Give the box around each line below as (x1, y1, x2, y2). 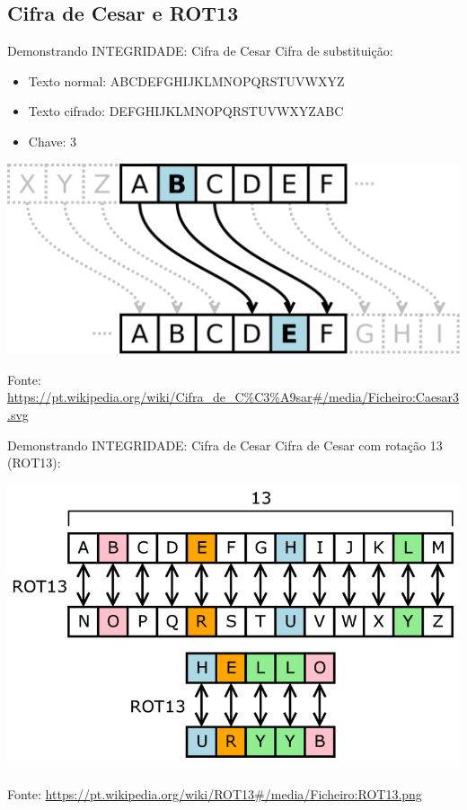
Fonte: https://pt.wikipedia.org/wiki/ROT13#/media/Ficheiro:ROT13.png (7, 784, 422, 803)
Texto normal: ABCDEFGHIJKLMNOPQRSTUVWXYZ (28, 71, 345, 90)
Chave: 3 (28, 131, 77, 150)
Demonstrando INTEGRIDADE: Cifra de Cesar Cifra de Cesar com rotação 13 (7, 435, 443, 454)
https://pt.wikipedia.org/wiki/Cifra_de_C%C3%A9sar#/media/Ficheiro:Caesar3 (7, 387, 460, 406)
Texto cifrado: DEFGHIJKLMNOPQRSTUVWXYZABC (28, 102, 344, 120)
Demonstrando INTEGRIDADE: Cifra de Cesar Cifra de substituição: (7, 41, 393, 60)
